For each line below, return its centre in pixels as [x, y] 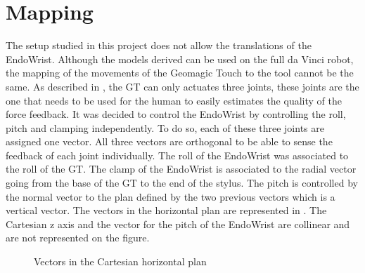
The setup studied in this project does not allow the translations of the [159, 45]
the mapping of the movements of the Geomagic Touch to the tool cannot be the [180, 73]
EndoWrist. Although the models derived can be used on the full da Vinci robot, [180, 59]
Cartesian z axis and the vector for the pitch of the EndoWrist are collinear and [178, 224]
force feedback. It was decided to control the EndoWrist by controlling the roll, [176, 114]
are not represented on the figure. [78, 238]
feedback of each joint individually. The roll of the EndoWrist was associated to [177, 155]
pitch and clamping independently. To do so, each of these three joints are [165, 127]
